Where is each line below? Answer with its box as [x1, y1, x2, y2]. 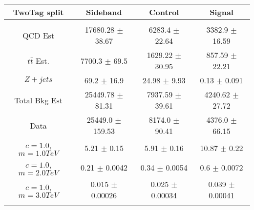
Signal [210, 6, 233, 18]
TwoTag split [13, 6, 64, 18]
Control [149, 6, 179, 18]
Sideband [86, 6, 122, 18]
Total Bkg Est [14, 94, 63, 106]
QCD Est [22, 29, 55, 41]
